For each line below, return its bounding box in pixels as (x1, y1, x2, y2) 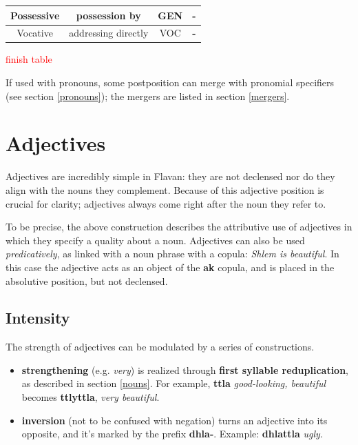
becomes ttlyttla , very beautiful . (21, 390, 160, 404)
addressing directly (69, 26, 149, 40)
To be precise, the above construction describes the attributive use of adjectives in (6, 219, 352, 234)
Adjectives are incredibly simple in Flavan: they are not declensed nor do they (6, 169, 335, 184)
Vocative (17, 26, 53, 40)
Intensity (6, 307, 70, 328)
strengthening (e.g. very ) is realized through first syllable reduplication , (21, 362, 349, 377)
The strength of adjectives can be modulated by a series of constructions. (6, 339, 315, 354)
